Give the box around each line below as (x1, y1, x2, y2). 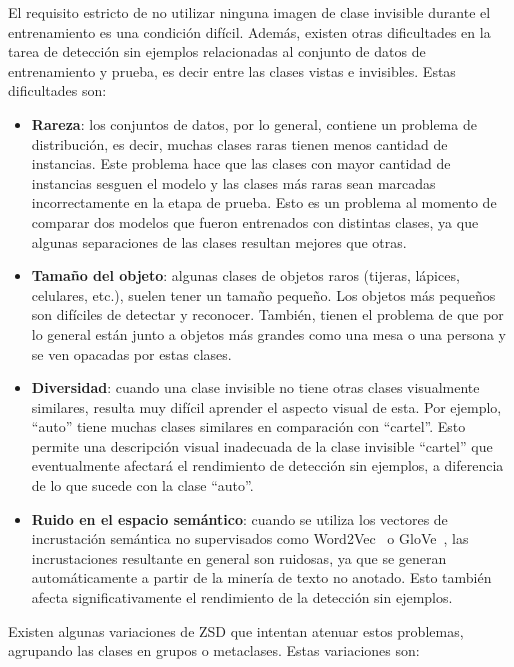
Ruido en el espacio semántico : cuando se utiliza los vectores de (31, 508, 448, 529)
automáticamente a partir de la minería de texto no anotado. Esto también (31, 567, 492, 588)
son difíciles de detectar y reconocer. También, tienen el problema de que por (31, 304, 504, 325)
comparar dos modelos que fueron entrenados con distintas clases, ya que (31, 211, 479, 232)
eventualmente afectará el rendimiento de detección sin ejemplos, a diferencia (31, 455, 504, 476)
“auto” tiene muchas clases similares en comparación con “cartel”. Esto (31, 416, 466, 437)
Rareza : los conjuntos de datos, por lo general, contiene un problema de (31, 113, 477, 134)
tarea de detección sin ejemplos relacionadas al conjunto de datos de (8, 41, 426, 62)
